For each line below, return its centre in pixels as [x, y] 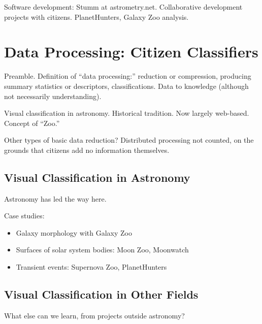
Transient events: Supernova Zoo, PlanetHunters [91, 267]
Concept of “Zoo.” [32, 123]
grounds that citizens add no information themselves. [87, 150]
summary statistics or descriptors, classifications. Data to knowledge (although [126, 86]
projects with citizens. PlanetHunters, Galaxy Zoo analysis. [96, 17]
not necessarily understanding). [53, 96]
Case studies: [24, 216]
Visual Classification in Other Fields [101, 294]
